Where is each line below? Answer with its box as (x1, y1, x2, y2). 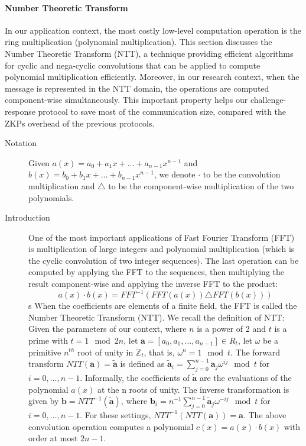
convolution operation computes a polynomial (28, 420, 194, 432)
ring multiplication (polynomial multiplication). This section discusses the (5, 35, 272, 48)
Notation (5, 137, 37, 149)
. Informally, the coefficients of (80, 371, 190, 383)
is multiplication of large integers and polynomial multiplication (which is (28, 243, 295, 255)
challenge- (250, 93, 287, 106)
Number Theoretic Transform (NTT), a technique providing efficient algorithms (5, 47, 294, 59)
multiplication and (28, 179, 95, 192)
